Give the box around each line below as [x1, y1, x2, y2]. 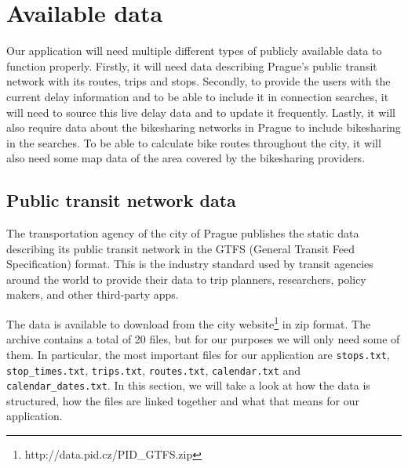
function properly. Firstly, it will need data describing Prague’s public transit [6, 57, 377, 74]
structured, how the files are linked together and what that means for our [6, 392, 360, 408]
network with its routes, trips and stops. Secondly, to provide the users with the [6, 73, 391, 89]
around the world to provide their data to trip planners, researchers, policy [6, 270, 366, 287]
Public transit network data [6, 188, 236, 212]
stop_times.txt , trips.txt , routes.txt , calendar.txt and [6, 361, 301, 378]
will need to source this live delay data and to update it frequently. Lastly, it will [6, 103, 395, 120]
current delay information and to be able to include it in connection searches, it [6, 88, 389, 104]
